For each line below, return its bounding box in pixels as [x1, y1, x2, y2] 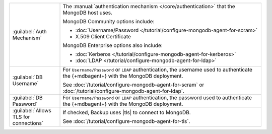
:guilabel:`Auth [12, 28, 47, 35]
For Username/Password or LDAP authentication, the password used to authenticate [62, 94, 252, 101]
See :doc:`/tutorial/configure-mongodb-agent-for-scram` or [62, 81, 205, 88]
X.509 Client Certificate [75, 33, 131, 40]
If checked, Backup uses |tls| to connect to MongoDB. [62, 109, 191, 116]
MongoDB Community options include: [62, 18, 155, 25]
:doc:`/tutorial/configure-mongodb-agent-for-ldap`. [62, 88, 185, 94]
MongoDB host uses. [62, 9, 113, 16]
